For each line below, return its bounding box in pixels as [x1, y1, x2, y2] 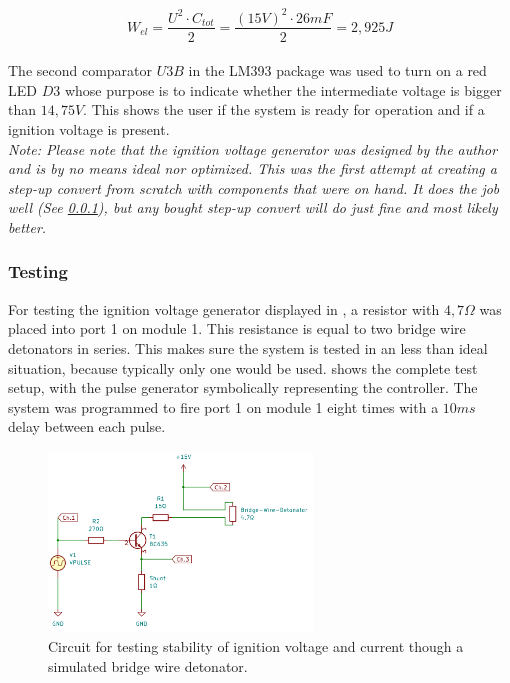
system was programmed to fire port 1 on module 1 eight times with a [8, 396, 439, 417]
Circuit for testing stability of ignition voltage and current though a [48, 636, 464, 657]
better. [8, 216, 47, 237]
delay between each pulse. [8, 416, 166, 437]
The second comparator [8, 60, 153, 81]
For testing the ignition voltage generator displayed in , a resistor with [8, 298, 440, 319]
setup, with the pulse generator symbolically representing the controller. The [8, 377, 478, 398]
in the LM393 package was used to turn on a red [188, 60, 487, 81]
